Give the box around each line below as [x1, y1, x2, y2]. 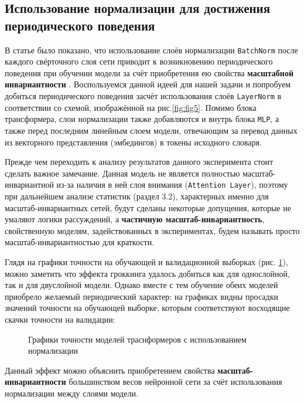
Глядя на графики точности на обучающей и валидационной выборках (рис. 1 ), [5, 255, 288, 267]
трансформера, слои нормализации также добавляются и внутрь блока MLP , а [5, 113, 279, 125]
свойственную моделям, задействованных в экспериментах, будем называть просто [5, 224, 300, 236]
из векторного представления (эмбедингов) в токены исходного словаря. [5, 136, 262, 148]
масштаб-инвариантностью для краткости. [5, 236, 155, 248]
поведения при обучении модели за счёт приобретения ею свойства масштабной [5, 66, 293, 79]
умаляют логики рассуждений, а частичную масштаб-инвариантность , [5, 213, 265, 225]
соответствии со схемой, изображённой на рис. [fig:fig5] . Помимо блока [5, 101, 257, 113]
